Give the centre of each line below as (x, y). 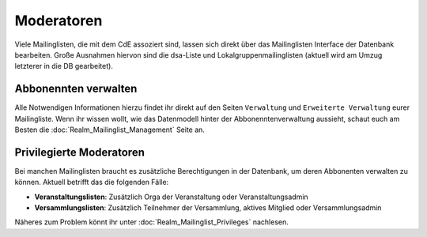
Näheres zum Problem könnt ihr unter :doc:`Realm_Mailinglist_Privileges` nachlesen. (151, 222)
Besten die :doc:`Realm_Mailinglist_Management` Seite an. (110, 130)
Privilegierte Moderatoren (80, 152)
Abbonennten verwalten (76, 89)
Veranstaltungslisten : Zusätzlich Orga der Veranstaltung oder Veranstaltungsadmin (171, 197)
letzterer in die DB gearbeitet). (64, 66)
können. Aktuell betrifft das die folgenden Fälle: (92, 182)
